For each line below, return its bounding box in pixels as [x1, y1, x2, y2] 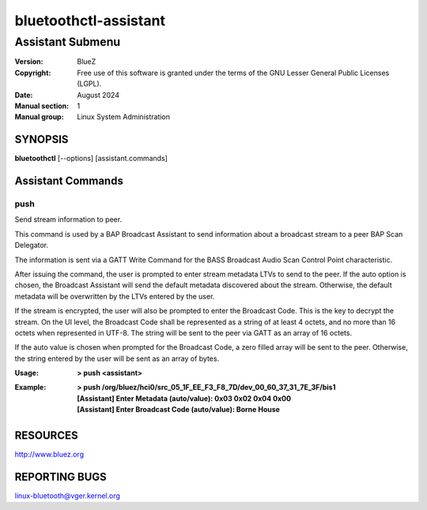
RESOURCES [14, 429, 78, 442]
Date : [14, 90, 33, 99]
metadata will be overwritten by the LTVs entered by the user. [14, 291, 215, 301]
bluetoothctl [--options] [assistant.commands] [14, 154, 168, 163]
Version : [14, 57, 43, 66]
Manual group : [14, 112, 64, 122]
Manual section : [14, 101, 70, 111]
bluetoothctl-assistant [14, 12, 166, 29]
